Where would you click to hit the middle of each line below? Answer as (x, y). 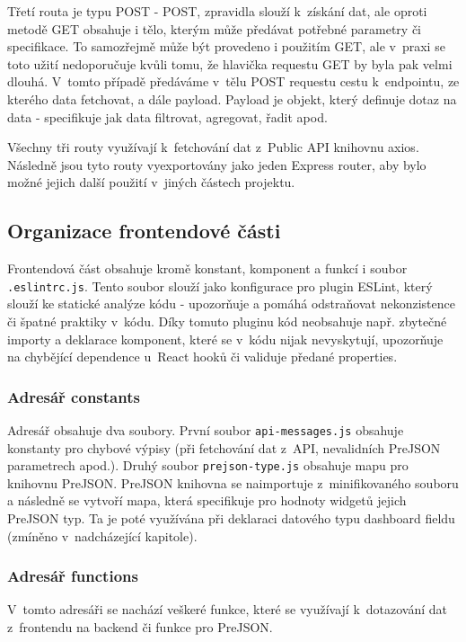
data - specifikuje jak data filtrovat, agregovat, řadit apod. (167, 116)
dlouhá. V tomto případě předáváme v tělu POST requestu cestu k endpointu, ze (233, 81)
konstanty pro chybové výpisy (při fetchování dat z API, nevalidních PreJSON (224, 447)
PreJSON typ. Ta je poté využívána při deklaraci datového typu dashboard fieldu (231, 518)
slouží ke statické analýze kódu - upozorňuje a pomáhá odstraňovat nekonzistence (231, 303)
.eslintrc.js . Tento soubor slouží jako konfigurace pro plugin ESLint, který (220, 285)
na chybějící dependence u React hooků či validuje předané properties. (202, 357)
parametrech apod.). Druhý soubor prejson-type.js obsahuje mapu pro (208, 465)
